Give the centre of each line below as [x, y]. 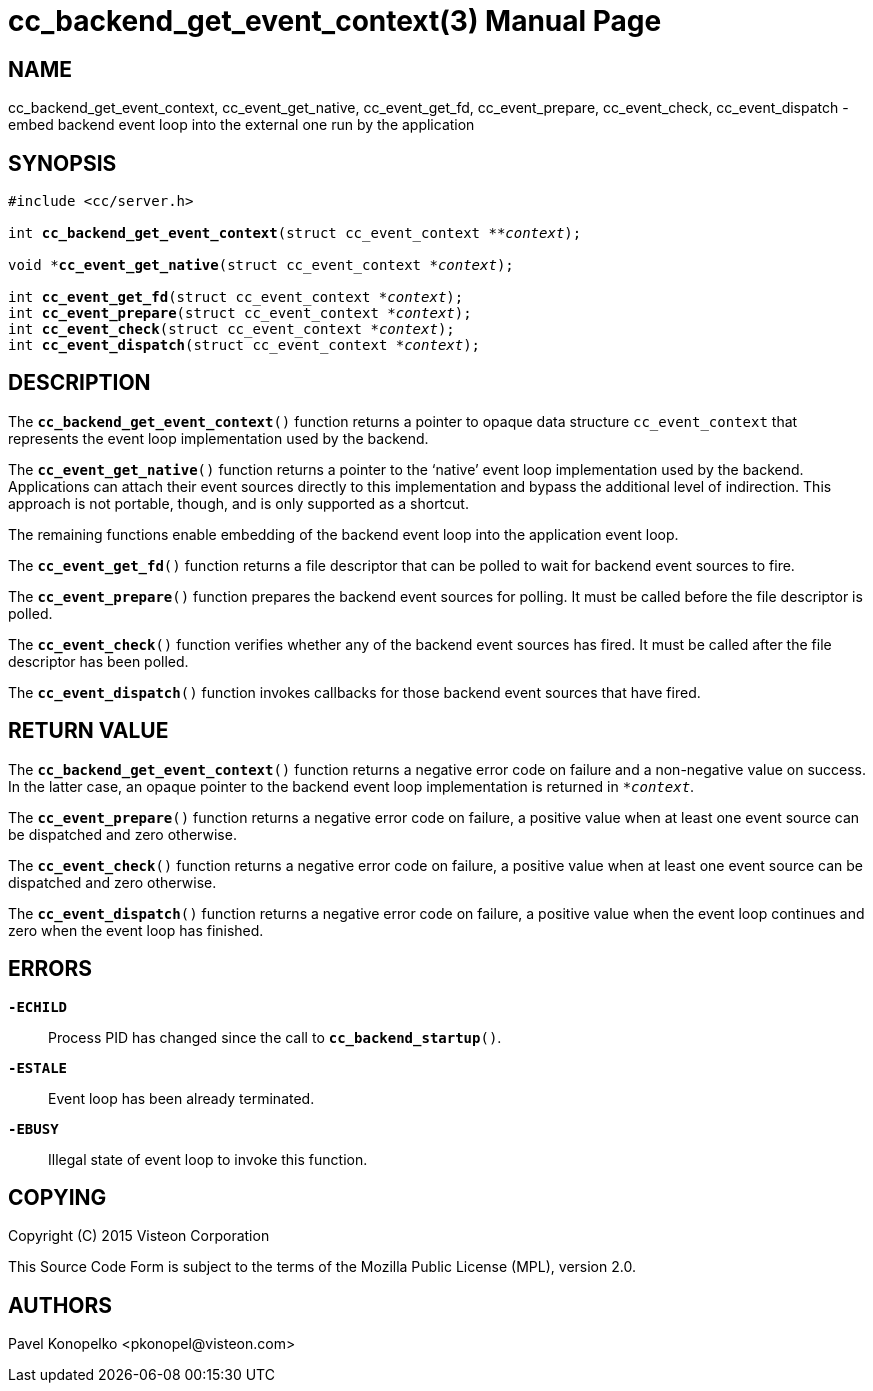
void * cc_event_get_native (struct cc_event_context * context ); [261, 265]
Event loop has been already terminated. [181, 1098]
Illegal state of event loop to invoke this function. [208, 1159]
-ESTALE [38, 1067]
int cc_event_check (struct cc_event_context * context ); [231, 329]
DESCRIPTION [79, 383]
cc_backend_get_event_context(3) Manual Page [335, 21]
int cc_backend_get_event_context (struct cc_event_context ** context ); [295, 233]
